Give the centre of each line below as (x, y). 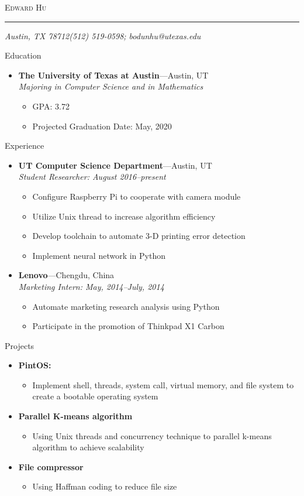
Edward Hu (26, 7)
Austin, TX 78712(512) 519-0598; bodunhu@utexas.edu (103, 35)
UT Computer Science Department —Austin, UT (115, 165)
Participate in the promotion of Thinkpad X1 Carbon (128, 326)
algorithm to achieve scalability (88, 447)
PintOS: (35, 365)
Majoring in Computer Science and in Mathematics (111, 86)
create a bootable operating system (95, 396)
